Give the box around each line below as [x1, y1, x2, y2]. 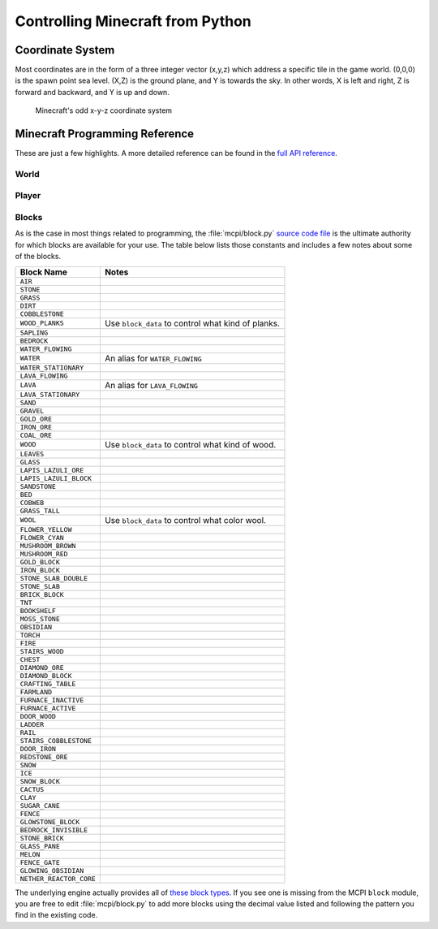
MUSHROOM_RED [19, 549, 68, 558]
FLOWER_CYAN [19, 533, 64, 542]
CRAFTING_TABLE [19, 679, 76, 688]
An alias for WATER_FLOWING [104, 352, 202, 364]
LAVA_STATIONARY [19, 390, 80, 399]
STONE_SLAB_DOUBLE [19, 573, 88, 582]
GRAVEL [19, 406, 45, 415]
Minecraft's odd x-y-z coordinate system [35, 106, 173, 115]
